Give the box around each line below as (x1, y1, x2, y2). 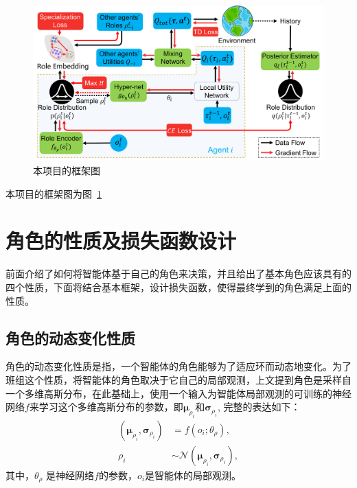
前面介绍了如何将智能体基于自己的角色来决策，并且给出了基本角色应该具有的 (5, 266, 352, 281)
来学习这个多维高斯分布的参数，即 (29, 399, 183, 414)
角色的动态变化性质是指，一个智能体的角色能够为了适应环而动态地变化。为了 (5, 359, 352, 373)
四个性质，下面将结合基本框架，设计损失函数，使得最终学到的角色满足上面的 (5, 279, 352, 294)
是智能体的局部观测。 (144, 467, 241, 482)
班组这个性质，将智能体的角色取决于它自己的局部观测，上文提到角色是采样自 (5, 372, 352, 386)
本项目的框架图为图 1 (5, 186, 102, 200)
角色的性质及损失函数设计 (5, 226, 237, 255)
